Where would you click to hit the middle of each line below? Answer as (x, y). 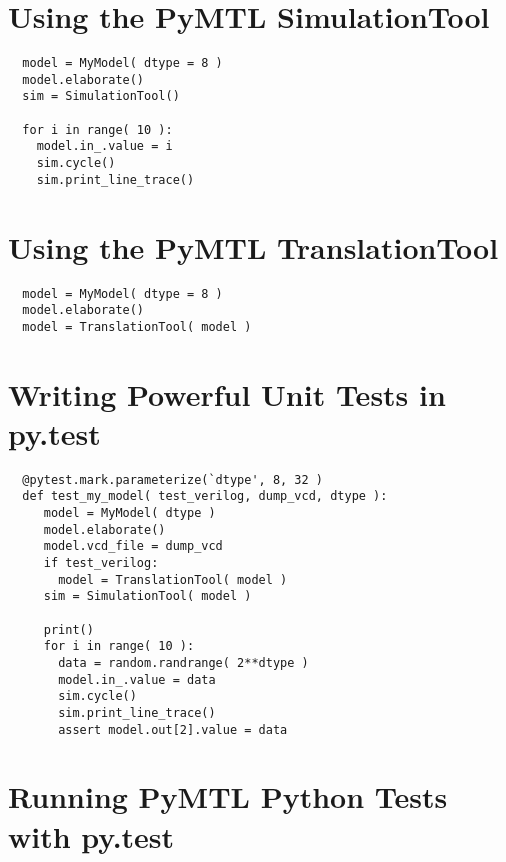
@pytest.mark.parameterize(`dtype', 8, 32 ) (172, 479)
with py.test (91, 835)
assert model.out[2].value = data (173, 729)
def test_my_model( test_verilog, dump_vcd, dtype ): (205, 496)
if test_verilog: (101, 563)
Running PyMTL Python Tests (228, 796)
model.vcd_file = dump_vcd (133, 546)
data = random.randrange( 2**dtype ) (183, 663)
